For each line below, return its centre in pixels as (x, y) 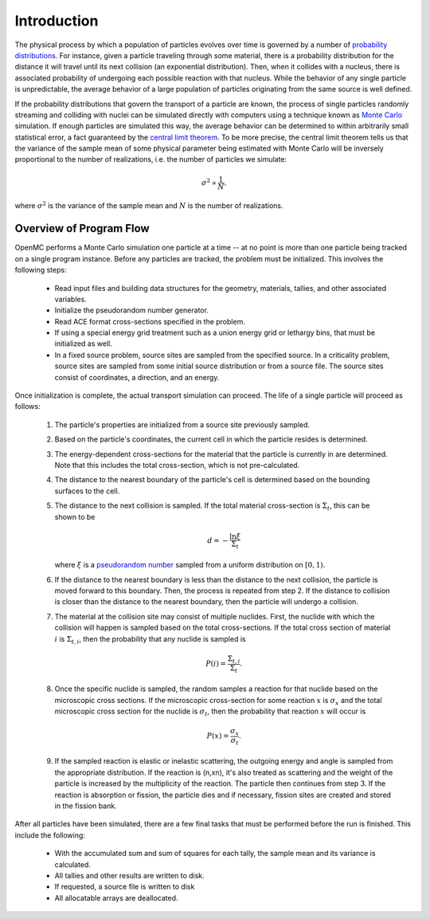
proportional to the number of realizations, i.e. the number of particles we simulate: (151, 159)
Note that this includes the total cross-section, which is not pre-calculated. (177, 465)
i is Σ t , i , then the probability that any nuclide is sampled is (150, 640)
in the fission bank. (86, 806)
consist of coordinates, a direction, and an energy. (137, 377)
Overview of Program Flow (82, 228)
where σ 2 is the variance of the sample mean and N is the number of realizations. (149, 205)
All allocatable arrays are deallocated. (116, 897)
